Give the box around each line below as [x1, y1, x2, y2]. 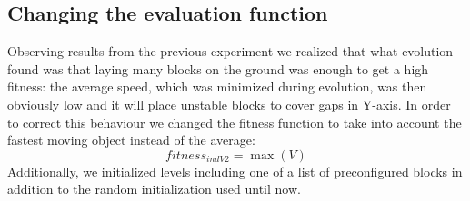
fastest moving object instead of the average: [7, 130, 255, 149]
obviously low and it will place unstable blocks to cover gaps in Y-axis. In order [7, 94, 451, 113]
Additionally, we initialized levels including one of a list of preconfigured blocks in [7, 161, 463, 180]
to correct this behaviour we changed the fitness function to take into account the [7, 112, 462, 131]
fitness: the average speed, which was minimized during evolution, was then [7, 77, 427, 96]
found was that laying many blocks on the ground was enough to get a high [7, 59, 429, 78]
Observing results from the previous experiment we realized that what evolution [7, 42, 454, 61]
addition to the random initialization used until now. [7, 179, 301, 198]
